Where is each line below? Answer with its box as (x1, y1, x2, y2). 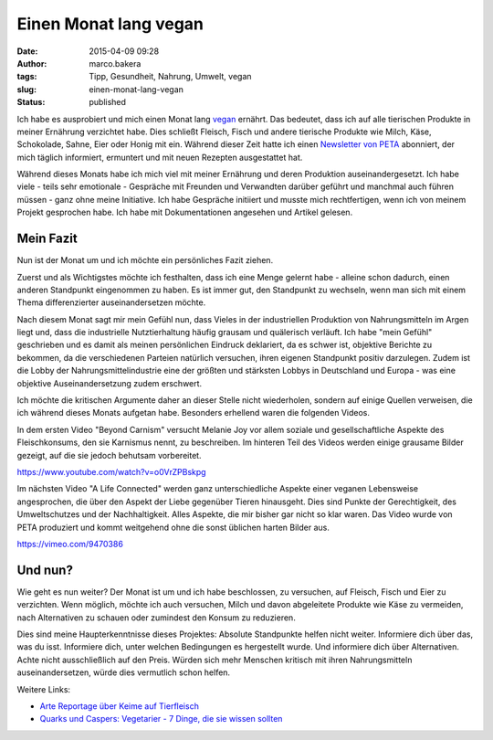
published (89, 97, 127, 108)
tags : (16, 71, 37, 82)
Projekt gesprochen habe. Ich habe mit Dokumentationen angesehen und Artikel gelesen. (16, 206, 353, 218)
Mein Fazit (16, 231, 78, 247)
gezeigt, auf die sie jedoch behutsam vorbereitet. (16, 449, 202, 460)
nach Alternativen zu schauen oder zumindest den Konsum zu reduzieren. (16, 612, 296, 623)
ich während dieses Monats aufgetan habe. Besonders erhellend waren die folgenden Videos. (16, 407, 370, 418)
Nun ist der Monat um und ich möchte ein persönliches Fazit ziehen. (16, 255, 274, 266)
